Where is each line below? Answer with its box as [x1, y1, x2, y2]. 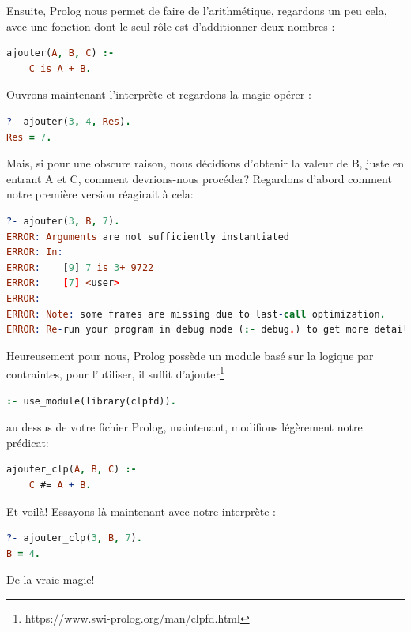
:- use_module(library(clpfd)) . [6, 395, 176, 407]
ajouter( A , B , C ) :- [6, 47, 115, 59]
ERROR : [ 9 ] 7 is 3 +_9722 [6, 261, 154, 273]
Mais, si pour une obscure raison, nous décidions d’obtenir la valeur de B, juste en [6, 155, 405, 171]
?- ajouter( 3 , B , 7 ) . [6, 215, 120, 227]
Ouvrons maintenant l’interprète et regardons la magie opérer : [6, 86, 311, 103]
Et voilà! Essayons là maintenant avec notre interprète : [6, 502, 276, 519]
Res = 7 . [6, 131, 52, 143]
